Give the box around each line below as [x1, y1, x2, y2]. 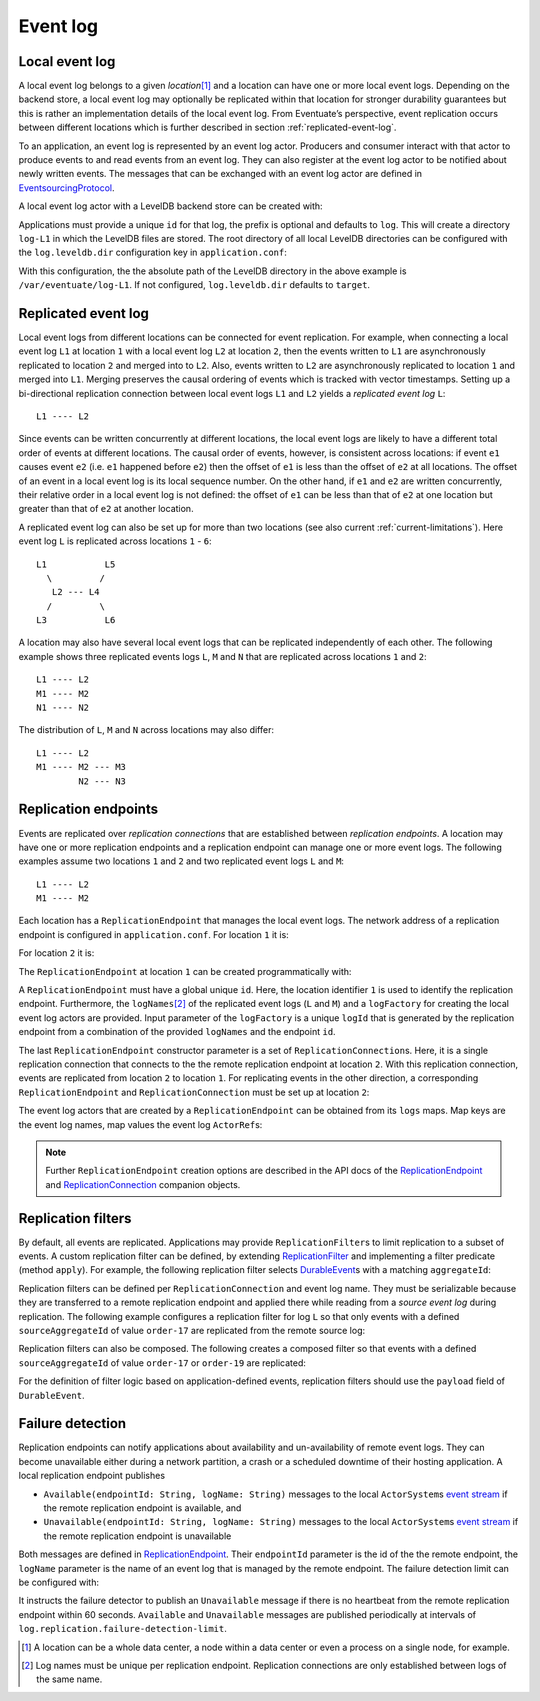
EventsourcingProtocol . [18, 181, 115, 194]
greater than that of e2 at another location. [18, 503, 194, 515]
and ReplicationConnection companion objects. [45, 1178, 241, 1190]
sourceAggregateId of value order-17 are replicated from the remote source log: [18, 1324, 366, 1336]
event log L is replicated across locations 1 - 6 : [18, 535, 212, 547]
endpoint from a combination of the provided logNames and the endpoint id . [18, 1026, 336, 1038]
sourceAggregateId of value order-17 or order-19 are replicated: [18, 1356, 307, 1369]
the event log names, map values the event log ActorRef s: [18, 1118, 263, 1130]
